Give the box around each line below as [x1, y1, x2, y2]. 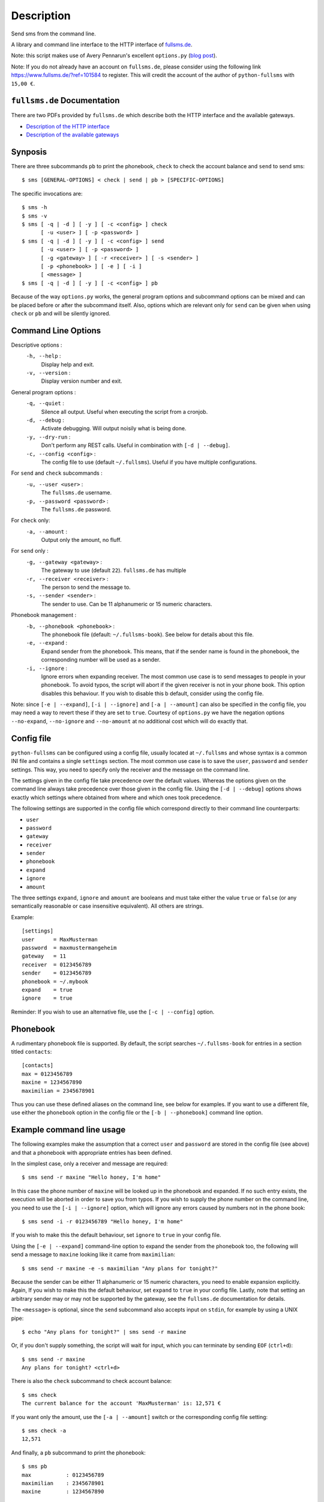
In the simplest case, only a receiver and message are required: [11, 1160, 168, 1167]
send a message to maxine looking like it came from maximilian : [11, 1251, 175, 1258]
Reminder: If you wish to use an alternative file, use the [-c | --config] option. [11, 1008, 215, 1015]
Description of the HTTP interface [26, 123, 110, 130]
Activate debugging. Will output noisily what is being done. [41, 425, 187, 432]
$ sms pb [22, 1463, 47, 1470]
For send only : [11, 547, 49, 555]
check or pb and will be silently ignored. [11, 309, 111, 317]
